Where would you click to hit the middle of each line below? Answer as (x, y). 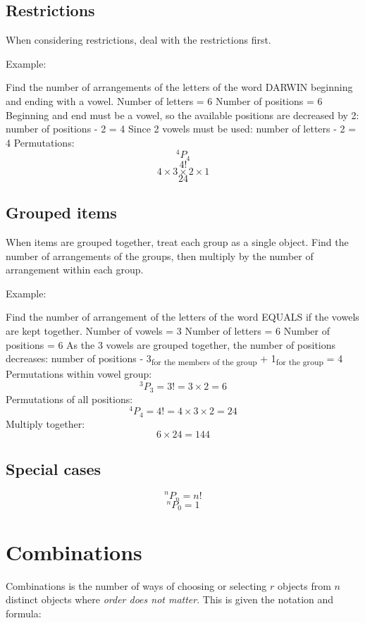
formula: (24, 613)
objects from (304, 585)
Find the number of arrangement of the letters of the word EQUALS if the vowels (182, 317)
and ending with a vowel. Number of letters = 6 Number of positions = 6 (164, 100)
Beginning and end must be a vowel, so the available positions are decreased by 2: (182, 115)
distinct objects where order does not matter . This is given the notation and (170, 599)
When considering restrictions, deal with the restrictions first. (138, 40)
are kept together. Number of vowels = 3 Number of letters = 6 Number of (168, 331)
